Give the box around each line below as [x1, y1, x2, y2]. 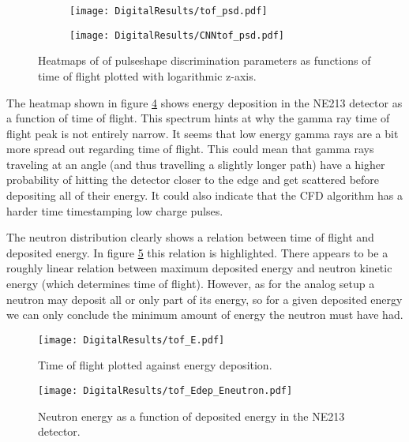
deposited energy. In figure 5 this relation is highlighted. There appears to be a [6, 244, 388, 260]
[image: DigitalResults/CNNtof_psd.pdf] [69, 29, 285, 41]
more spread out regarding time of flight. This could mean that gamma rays [6, 140, 374, 157]
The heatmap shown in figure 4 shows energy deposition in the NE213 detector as [6, 94, 403, 110]
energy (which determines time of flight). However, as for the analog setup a [6, 275, 375, 292]
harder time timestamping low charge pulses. [6, 202, 223, 219]
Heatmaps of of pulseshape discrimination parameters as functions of [38, 52, 371, 69]
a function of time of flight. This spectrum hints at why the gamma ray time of [6, 110, 390, 126]
